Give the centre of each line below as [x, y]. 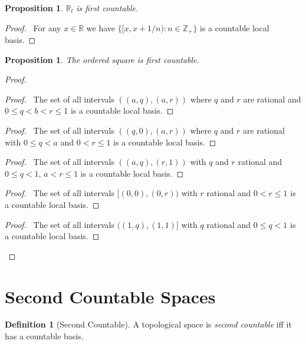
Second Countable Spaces [110, 296]
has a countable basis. [44, 336]
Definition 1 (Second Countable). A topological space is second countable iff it [148, 324]
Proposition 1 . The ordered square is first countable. [102, 59]
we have [101, 27]
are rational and [272, 99]
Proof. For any [33, 27]
